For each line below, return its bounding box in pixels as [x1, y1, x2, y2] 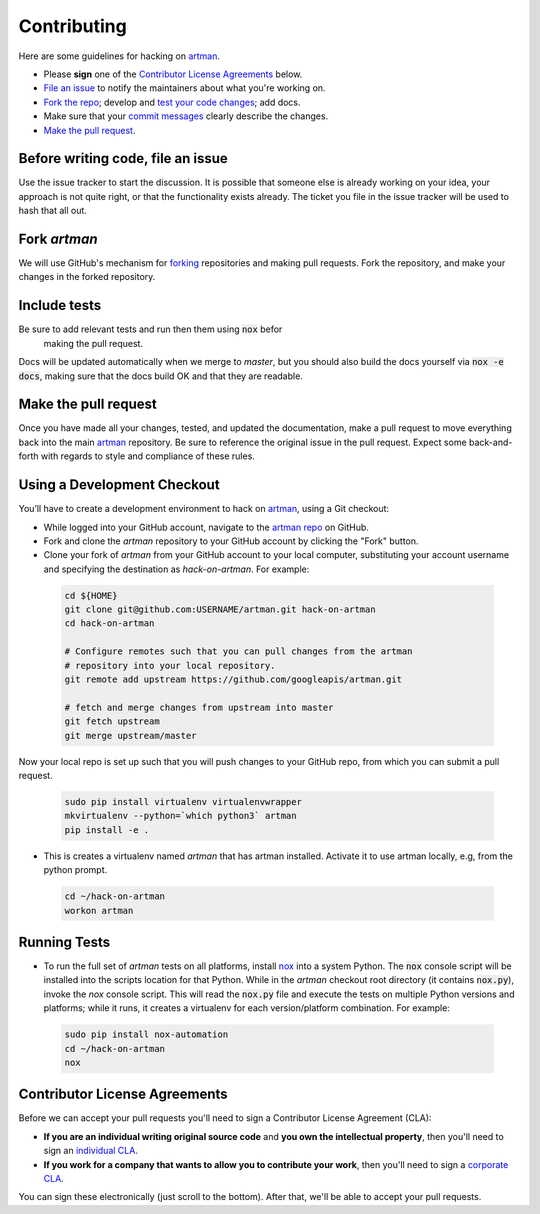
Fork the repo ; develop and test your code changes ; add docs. [43, 96, 301, 108]
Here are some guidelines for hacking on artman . [18, 50, 220, 62]
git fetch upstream [64, 716, 160, 727]
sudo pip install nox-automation [64, 1029, 229, 1040]
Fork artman [18, 231, 99, 247]
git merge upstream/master [64, 730, 197, 741]
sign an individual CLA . [43, 1145, 139, 1157]
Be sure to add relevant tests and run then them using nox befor [18, 323, 283, 335]
